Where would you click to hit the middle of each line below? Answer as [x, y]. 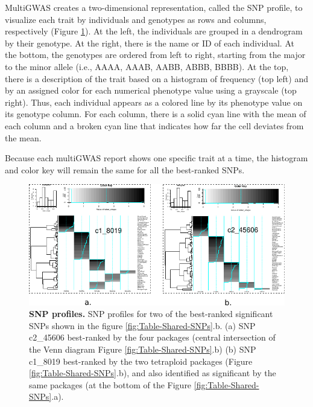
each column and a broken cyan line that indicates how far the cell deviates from [154, 125]
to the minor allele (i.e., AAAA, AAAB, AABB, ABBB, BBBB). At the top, [147, 66]
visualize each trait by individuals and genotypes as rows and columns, [136, 19]
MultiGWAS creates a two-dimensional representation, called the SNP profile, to [154, 7]
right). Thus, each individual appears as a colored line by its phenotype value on [154, 102]
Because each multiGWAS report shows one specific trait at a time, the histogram [156, 158]
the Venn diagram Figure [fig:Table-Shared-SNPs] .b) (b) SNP [143, 349]
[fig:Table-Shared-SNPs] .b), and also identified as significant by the [153, 373]
